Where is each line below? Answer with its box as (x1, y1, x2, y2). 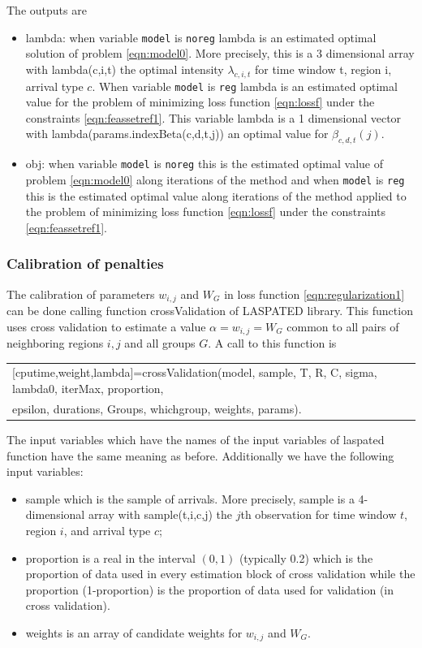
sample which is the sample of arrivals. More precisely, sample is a (25, 490, 355, 507)
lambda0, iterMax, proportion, (12, 380, 164, 397)
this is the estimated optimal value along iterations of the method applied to (25, 187, 407, 204)
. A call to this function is (208, 335, 337, 352)
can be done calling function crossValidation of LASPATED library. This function (6, 302, 413, 319)
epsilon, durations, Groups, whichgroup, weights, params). (12, 400, 302, 417)
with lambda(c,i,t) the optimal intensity (25, 60, 224, 77)
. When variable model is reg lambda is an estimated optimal (92, 77, 398, 94)
